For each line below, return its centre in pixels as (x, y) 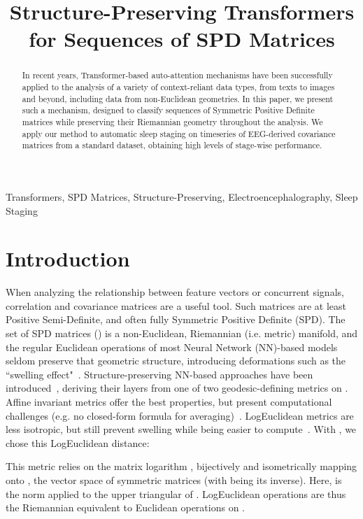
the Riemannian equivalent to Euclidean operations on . (125, 507)
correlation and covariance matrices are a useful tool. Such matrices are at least (176, 305)
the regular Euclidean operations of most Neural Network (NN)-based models (172, 347)
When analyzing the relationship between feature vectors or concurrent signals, (175, 292)
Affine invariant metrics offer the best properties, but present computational (169, 402)
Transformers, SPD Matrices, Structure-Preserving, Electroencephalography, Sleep (182, 196)
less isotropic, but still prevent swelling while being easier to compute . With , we (181, 429)
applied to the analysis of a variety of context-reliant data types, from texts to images (178, 87)
